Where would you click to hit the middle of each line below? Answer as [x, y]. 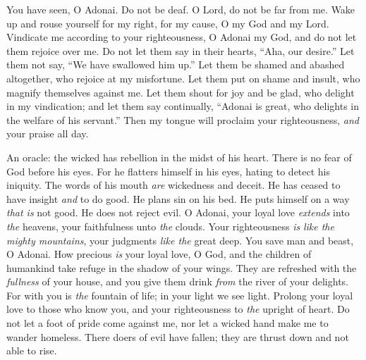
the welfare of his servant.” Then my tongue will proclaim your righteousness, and [183, 119]
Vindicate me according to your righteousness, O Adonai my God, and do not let [182, 37]
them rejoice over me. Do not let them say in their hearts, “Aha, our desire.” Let [181, 50]
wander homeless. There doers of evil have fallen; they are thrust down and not [178, 336]
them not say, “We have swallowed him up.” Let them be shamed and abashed [176, 64]
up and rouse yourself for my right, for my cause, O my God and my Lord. [168, 23]
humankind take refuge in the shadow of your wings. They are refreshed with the [182, 267]
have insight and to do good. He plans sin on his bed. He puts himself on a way [178, 198]
